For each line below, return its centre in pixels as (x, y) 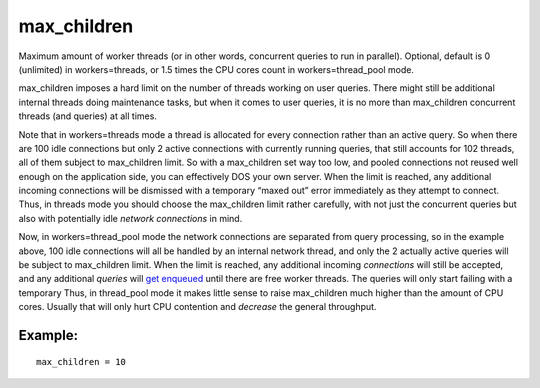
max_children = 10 (81, 361)
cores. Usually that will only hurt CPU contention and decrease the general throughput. (197, 307)
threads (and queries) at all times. (87, 116)
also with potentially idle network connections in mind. (130, 218)
